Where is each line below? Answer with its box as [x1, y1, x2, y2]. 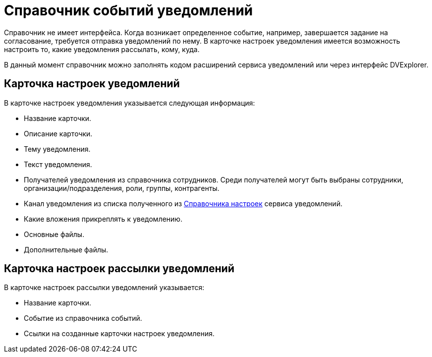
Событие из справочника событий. [24, 314, 142, 323]
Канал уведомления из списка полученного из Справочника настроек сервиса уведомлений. [24, 199, 343, 208]
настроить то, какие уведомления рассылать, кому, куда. [4, 45, 200, 54]
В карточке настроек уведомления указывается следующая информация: [4, 98, 255, 107]
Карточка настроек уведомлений [4, 77, 180, 90]
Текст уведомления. [24, 160, 92, 169]
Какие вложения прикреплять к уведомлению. [24, 214, 183, 223]
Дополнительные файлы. [24, 245, 108, 254]
